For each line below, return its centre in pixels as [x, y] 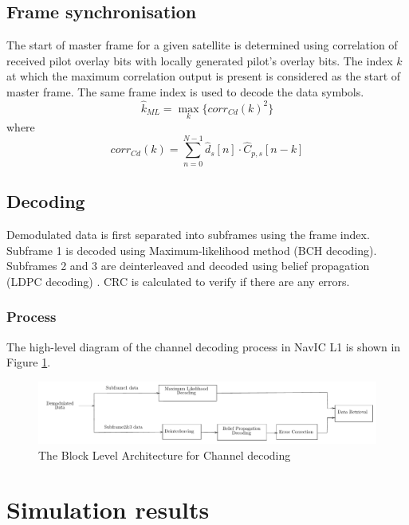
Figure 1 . [29, 362]
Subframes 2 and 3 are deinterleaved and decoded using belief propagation [188, 266]
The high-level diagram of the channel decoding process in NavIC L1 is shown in [204, 346]
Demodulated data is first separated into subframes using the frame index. [188, 234]
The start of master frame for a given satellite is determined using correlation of [202, 45]
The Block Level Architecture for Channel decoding [165, 454]
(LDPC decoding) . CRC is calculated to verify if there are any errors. [178, 281]
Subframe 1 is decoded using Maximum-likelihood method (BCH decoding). [192, 250]
